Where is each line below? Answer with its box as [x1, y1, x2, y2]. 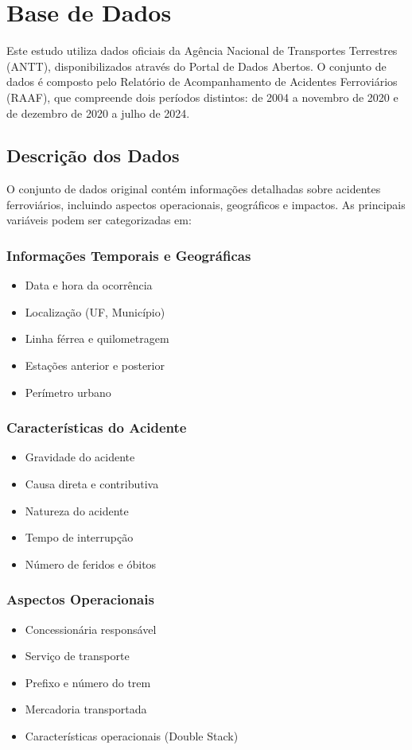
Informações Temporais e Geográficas [6, 246, 251, 265]
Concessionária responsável [25, 620, 157, 637]
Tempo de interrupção [25, 529, 134, 546]
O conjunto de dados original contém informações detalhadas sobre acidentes [6, 181, 381, 197]
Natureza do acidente [25, 502, 129, 519]
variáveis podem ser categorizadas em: [6, 212, 192, 228]
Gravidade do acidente [25, 449, 135, 465]
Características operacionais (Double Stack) [25, 728, 239, 744]
